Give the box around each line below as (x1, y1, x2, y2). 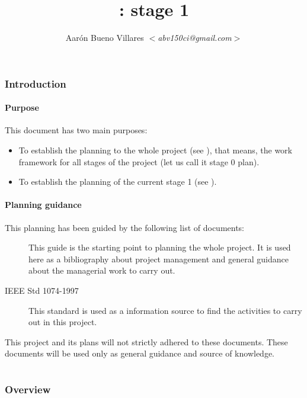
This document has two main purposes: (5, 124, 148, 136)
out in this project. (28, 316, 97, 328)
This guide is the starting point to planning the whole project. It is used (28, 241, 291, 253)
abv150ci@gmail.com (158, 31, 232, 44)
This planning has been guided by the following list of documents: (5, 221, 245, 233)
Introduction (5, 76, 66, 91)
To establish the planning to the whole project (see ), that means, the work (18, 144, 292, 156)
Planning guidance (5, 198, 82, 211)
